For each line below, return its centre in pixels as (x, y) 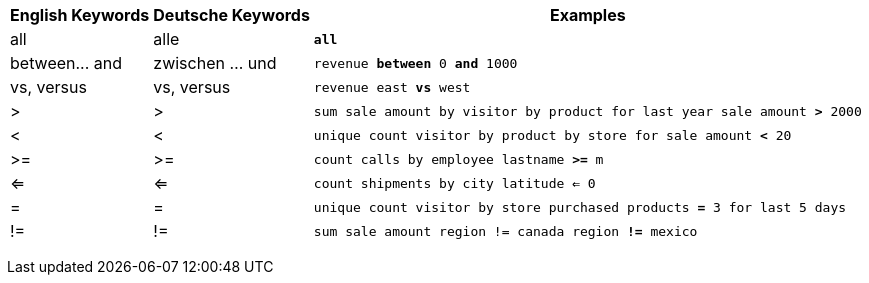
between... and (66, 63)
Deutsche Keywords (231, 15)
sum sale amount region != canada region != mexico (505, 231)
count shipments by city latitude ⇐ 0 (454, 183)
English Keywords (80, 15)
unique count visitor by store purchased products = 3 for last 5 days (580, 207)
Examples (587, 15)
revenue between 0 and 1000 (415, 63)
